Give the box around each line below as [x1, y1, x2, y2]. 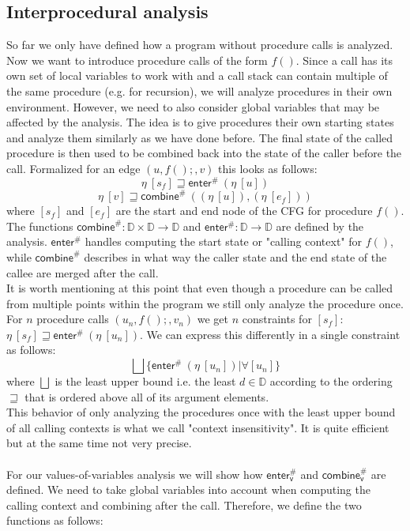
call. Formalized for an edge [6, 160, 141, 176]
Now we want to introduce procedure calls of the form [6, 51, 268, 68]
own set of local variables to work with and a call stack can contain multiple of [6, 67, 388, 84]
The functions [6, 217, 73, 234]
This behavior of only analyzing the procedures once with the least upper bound [6, 404, 396, 420]
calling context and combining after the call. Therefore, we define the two [6, 496, 362, 513]
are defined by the [276, 217, 364, 234]
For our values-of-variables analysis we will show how [6, 465, 263, 482]
